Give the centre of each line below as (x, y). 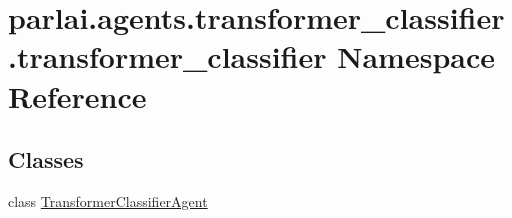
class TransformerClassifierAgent (108, 200)
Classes (46, 159)
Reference (77, 95)
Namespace (416, 56)
